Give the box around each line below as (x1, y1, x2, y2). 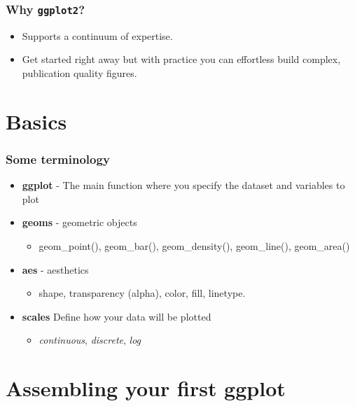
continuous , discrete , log (39, 332, 141, 347)
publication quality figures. (22, 65, 137, 80)
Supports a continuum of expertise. (22, 28, 173, 43)
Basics (6, 106, 67, 135)
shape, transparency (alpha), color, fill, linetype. (39, 286, 246, 300)
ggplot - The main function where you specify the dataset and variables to (22, 178, 345, 192)
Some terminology (6, 150, 110, 167)
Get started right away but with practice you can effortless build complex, (22, 52, 341, 66)
